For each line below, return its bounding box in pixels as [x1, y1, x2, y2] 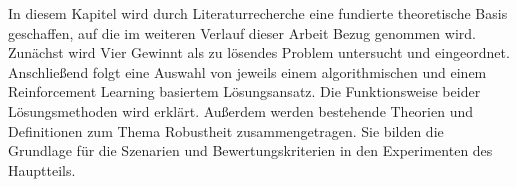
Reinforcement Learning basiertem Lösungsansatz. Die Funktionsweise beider [8, 81, 481, 102]
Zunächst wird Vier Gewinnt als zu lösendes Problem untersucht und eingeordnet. [8, 42, 510, 63]
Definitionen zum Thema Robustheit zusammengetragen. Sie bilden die [8, 120, 444, 141]
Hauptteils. [8, 159, 76, 180]
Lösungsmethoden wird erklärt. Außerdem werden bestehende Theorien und [8, 100, 474, 121]
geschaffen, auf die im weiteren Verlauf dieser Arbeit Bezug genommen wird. [8, 22, 476, 43]
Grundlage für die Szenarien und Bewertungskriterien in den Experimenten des [8, 140, 493, 161]
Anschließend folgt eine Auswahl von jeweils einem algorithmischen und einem [8, 61, 487, 82]
